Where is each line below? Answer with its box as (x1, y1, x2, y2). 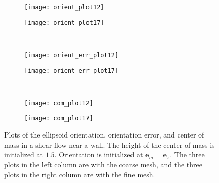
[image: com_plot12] (24, 99, 94, 107)
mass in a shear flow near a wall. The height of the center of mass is (4, 139, 215, 150)
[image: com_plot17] (24, 115, 94, 122)
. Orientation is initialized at (54, 149, 143, 160)
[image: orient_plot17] (24, 19, 104, 26)
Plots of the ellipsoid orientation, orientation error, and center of (4, 129, 204, 140)
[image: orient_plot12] (24, 4, 104, 11)
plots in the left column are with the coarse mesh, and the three (4, 159, 202, 169)
